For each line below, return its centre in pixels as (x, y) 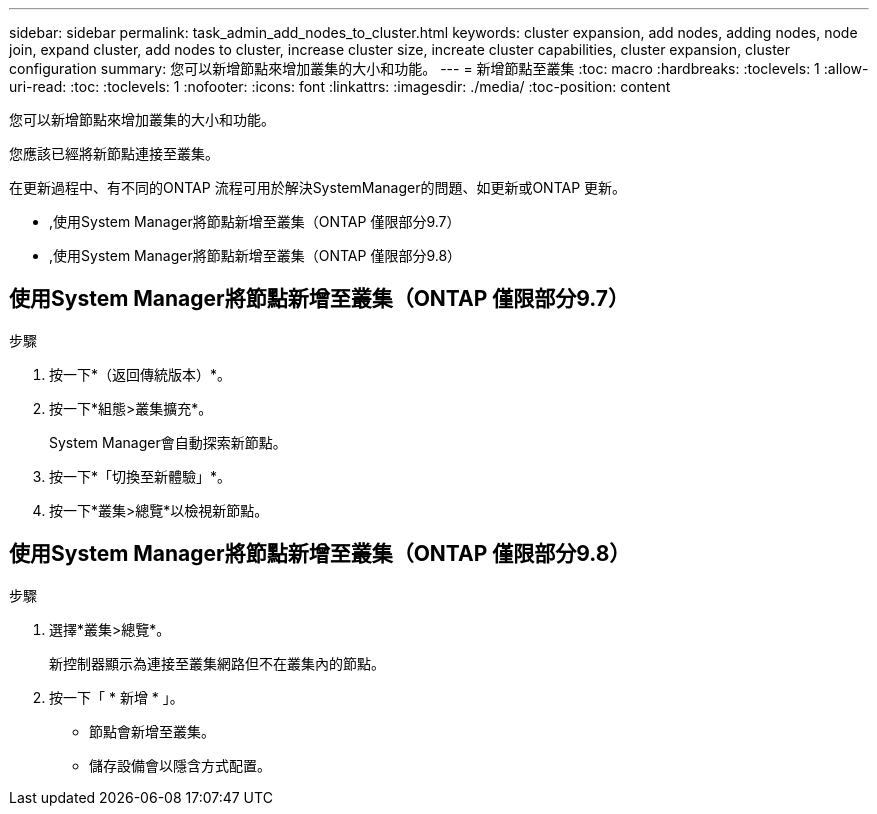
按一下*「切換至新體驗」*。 (140, 476)
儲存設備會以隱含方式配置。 (180, 765)
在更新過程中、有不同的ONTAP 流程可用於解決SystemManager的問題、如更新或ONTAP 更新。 (318, 187)
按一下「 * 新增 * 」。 (116, 697)
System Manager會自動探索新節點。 (168, 442)
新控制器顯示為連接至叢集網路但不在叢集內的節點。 (217, 663)
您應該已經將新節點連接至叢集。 (114, 153)
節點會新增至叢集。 (152, 731)
